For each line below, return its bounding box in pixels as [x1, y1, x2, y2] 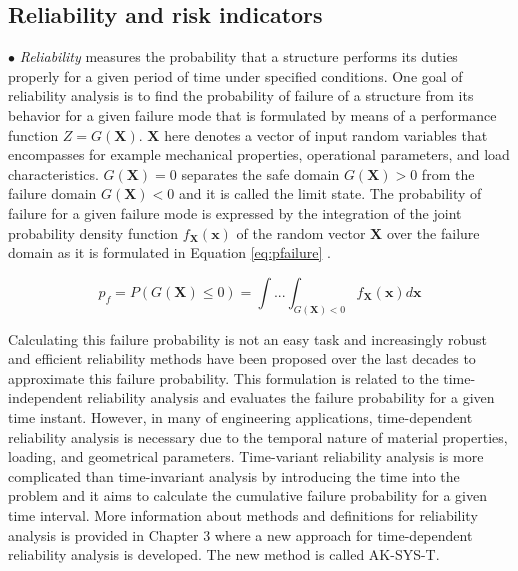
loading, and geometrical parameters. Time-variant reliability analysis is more [8, 446, 484, 467]
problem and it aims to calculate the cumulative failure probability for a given [8, 485, 487, 506]
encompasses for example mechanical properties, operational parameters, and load [8, 144, 510, 165]
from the [421, 163, 475, 184]
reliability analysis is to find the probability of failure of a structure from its [8, 85, 474, 106]
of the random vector [236, 222, 366, 243]
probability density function [8, 222, 179, 243]
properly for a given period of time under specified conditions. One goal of [8, 65, 463, 86]
